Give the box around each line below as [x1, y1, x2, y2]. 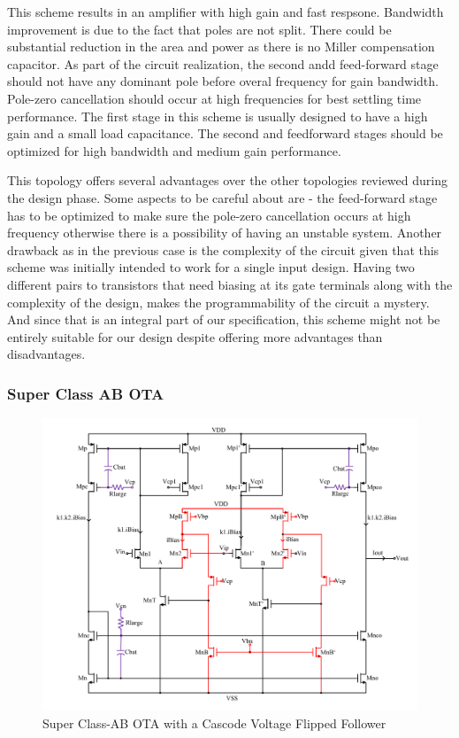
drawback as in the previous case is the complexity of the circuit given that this [7, 240, 440, 259]
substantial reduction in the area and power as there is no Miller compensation [7, 37, 435, 56]
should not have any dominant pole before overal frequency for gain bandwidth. [7, 72, 439, 90]
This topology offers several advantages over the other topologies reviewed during [7, 171, 448, 190]
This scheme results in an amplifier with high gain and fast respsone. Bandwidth [7, 3, 444, 20]
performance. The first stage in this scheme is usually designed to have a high [7, 106, 428, 125]
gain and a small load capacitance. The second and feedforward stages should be [7, 124, 443, 143]
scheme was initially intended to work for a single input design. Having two [7, 258, 415, 276]
